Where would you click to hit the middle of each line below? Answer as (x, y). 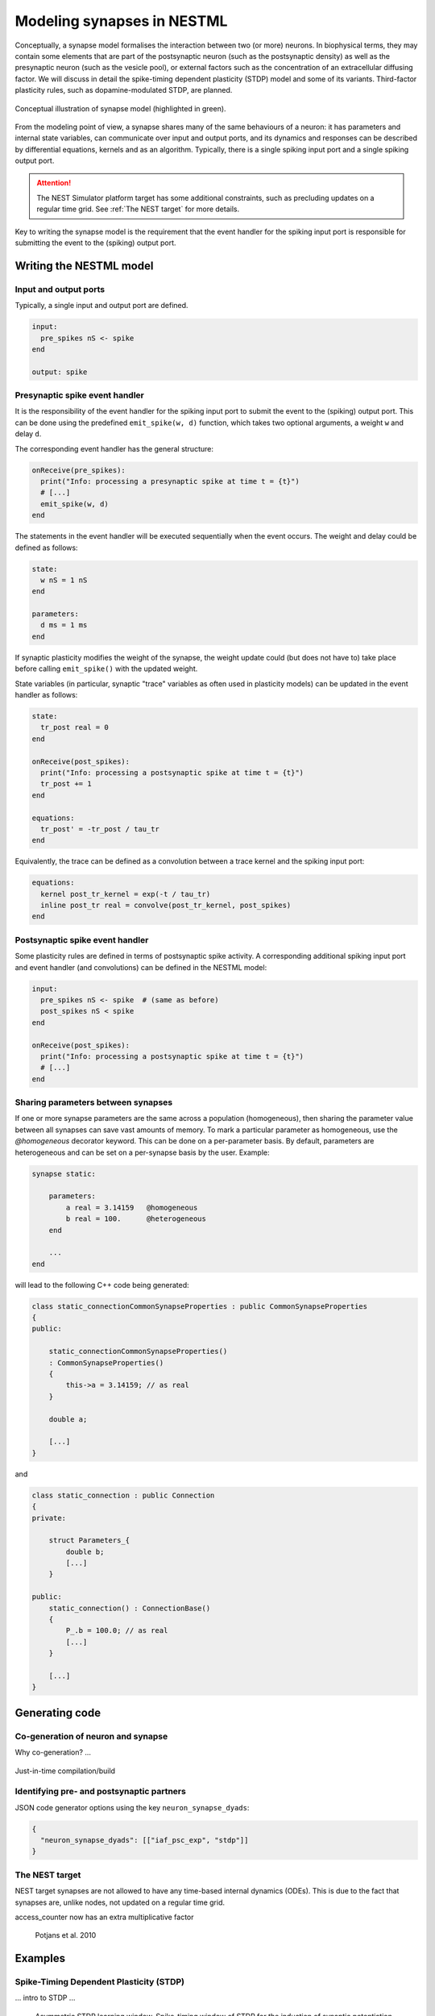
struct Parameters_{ (89, 1541)
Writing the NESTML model (84, 266)
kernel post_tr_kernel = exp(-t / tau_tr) (126, 894)
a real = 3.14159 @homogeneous (132, 1207)
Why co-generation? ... (53, 1752)
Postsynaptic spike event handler (82, 939)
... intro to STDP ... (45, 1998)
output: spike (60, 372)
